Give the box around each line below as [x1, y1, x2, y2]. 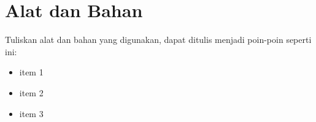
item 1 [19, 66, 44, 78]
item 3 [19, 107, 44, 120]
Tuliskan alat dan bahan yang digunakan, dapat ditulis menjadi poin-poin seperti [5, 33, 312, 46]
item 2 [19, 86, 44, 99]
